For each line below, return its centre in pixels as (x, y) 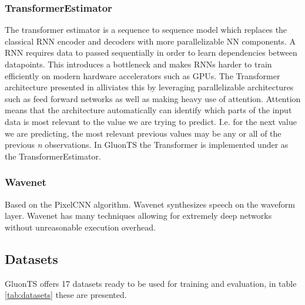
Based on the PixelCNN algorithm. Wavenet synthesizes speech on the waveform (150, 204)
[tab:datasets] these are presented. (66, 295)
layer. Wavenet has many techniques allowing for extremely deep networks (138, 216)
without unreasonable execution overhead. (80, 227)
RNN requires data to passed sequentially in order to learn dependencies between (151, 52)
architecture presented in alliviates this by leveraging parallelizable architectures (149, 87)
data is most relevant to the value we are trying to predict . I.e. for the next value (151, 121)
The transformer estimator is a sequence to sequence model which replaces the (146, 30)
